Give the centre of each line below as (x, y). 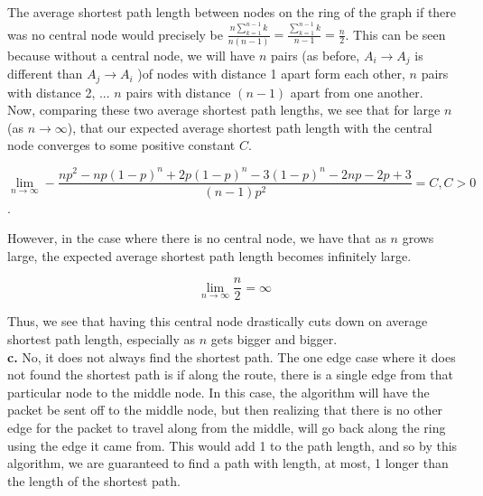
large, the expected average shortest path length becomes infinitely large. (209, 255)
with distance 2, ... (59, 92)
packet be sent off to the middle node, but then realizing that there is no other (225, 410)
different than (45, 74)
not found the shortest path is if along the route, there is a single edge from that (231, 374)
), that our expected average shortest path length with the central (250, 127)
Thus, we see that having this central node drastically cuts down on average (218, 321)
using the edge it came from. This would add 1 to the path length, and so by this (232, 445)
